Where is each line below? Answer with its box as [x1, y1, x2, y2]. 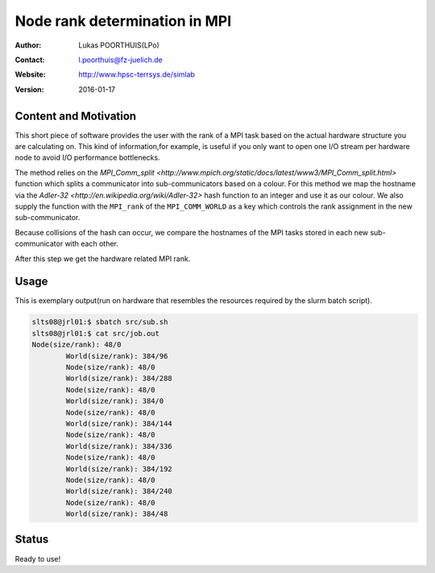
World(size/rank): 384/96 [65, 351, 168, 360]
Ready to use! [14, 554, 61, 563]
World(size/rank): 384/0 [65, 397, 164, 406]
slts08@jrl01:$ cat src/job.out [31, 329, 160, 338]
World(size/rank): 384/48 [65, 509, 168, 519]
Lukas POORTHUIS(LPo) [78, 40, 160, 50]
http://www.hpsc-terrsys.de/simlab [78, 69, 195, 80]
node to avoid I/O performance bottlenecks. [14, 153, 160, 163]
